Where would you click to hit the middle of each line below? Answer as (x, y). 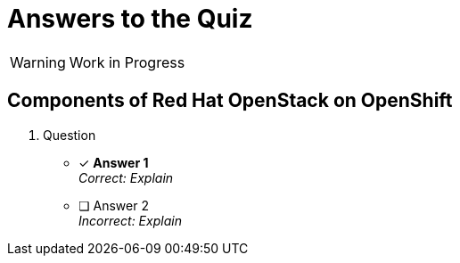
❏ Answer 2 (114, 205)
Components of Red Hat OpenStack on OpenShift (230, 101)
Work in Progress (127, 62)
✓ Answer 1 (114, 162)
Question (70, 135)
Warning (38, 62)
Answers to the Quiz (130, 19)
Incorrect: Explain (130, 220)
